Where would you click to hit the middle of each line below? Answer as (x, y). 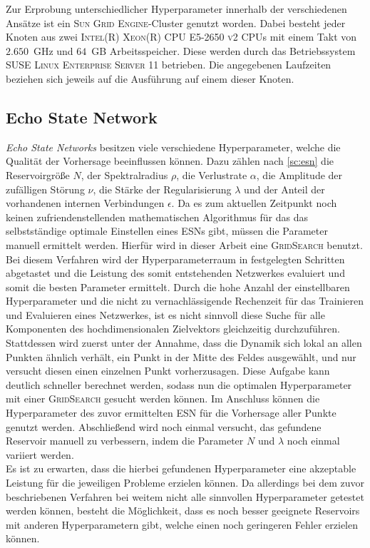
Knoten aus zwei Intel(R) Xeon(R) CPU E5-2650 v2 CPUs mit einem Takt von (181, 37)
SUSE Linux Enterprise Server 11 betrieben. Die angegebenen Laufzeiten (169, 65)
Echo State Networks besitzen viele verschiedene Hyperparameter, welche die (173, 147)
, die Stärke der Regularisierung (162, 189)
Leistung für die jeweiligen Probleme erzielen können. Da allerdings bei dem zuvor (185, 483)
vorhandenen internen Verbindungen (85, 203)
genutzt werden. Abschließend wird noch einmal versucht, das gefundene (164, 426)
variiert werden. (40, 454)
